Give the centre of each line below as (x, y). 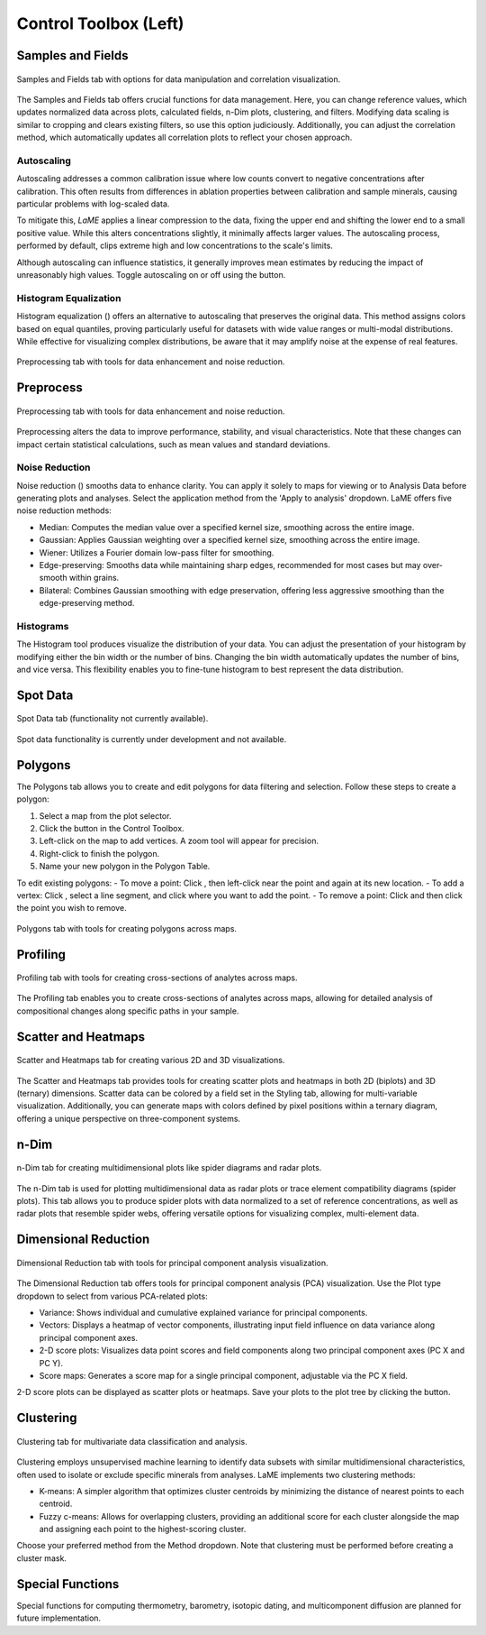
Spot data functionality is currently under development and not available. (152, 739)
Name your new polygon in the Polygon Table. (125, 867)
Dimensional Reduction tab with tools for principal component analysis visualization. (172, 1263)
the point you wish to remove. (72, 908)
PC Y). (51, 1363)
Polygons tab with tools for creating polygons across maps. (127, 928)
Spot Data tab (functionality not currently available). (112, 719)
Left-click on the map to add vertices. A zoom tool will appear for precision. (179, 841)
